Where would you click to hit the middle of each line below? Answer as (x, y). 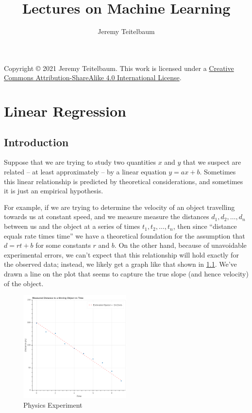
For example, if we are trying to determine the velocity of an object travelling (119, 207)
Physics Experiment (53, 404)
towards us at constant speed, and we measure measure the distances (107, 216)
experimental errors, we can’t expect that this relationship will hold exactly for (121, 254)
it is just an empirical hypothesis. (54, 191)
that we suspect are (212, 162)
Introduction (36, 142)
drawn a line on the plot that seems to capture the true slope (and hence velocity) (126, 274)
